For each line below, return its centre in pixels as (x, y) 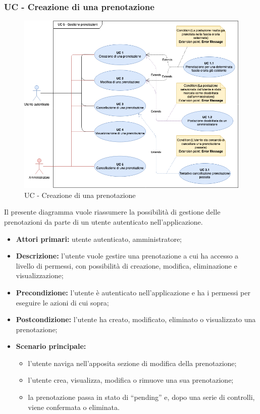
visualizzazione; (40, 275)
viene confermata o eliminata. (74, 407)
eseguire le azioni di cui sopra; (62, 302)
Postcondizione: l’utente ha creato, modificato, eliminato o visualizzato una (136, 319)
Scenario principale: (51, 346)
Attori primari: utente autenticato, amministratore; (99, 239)
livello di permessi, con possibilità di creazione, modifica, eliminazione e (126, 265)
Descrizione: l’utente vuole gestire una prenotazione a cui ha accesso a (127, 256)
